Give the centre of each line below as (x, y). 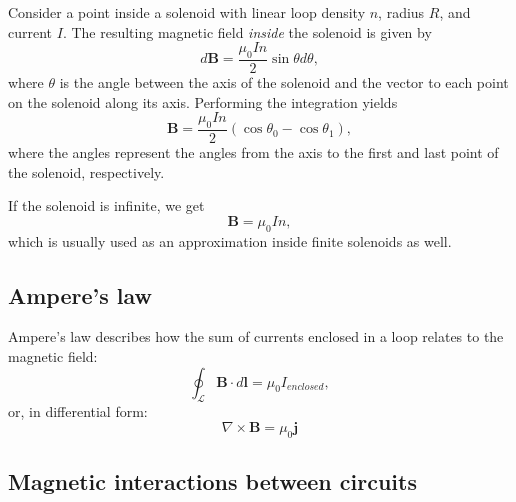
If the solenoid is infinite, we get (106, 205)
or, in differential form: (78, 411)
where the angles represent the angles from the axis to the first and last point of (253, 152)
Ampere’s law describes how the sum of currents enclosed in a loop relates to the (256, 336)
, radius (401, 12)
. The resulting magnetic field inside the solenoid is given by (247, 31)
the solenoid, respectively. (86, 171)
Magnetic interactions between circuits (212, 481)
